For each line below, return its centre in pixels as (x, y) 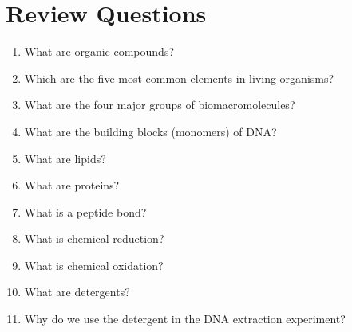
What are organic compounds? (99, 51)
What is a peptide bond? (85, 211)
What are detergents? (77, 292)
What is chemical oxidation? (94, 265)
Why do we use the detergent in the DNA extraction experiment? (185, 319)
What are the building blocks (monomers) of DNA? (150, 131)
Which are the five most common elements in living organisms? (179, 78)
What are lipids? (65, 158)
